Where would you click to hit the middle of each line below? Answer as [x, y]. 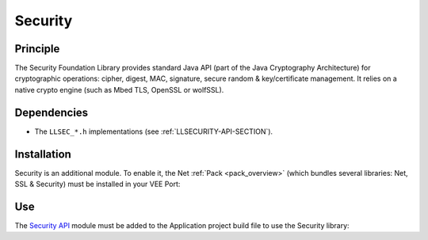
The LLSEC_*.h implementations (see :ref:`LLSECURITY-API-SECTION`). [154, 131]
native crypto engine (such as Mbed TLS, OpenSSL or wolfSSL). [119, 90]
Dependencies [52, 112]
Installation [43, 154]
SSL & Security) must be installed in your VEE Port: [97, 184]
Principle [37, 49]
